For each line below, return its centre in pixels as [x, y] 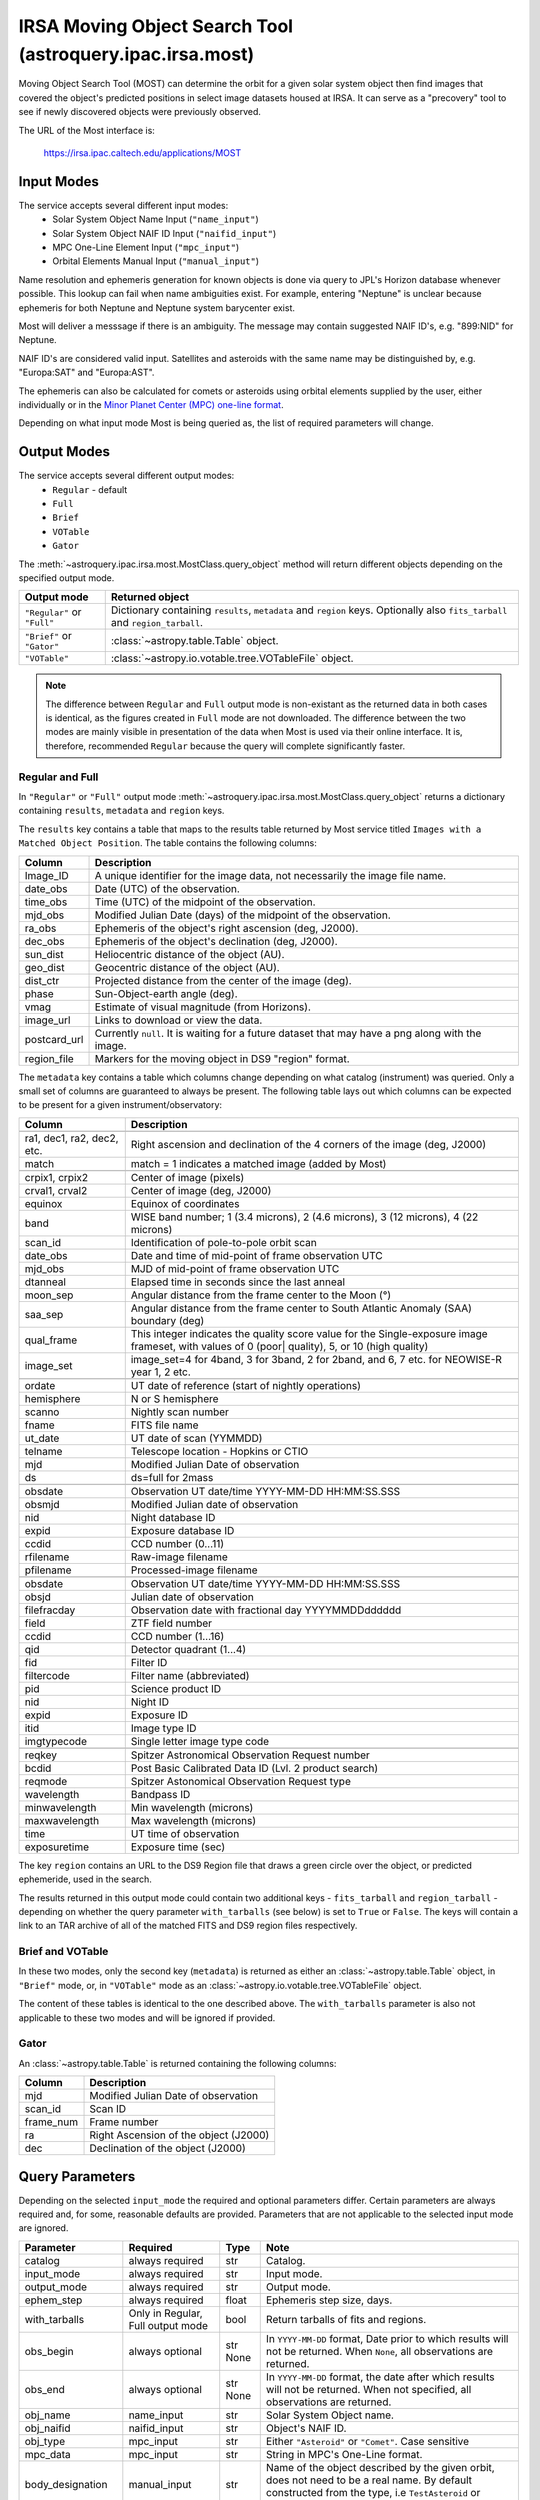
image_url [47, 1020]
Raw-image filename [179, 1557]
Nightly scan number [180, 1412]
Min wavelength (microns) [192, 1807]
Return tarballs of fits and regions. [346, 2319]
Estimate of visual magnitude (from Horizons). [203, 1007]
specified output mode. [66, 577]
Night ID [150, 1702]
